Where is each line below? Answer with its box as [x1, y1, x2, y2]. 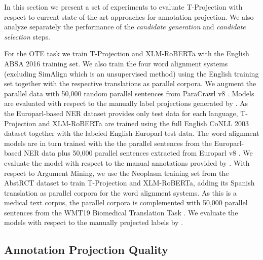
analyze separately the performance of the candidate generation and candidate [4, 21, 246, 32]
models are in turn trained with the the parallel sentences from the [4, 137, 212, 148]
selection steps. [4, 31, 50, 42]
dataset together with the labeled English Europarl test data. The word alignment [4, 128, 259, 138]
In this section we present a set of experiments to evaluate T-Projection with [4, 2, 243, 12]
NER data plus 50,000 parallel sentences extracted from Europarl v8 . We [23, 147, 253, 158]
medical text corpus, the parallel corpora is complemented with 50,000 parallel [4, 197, 248, 208]
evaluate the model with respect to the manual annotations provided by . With [4, 157, 250, 168]
